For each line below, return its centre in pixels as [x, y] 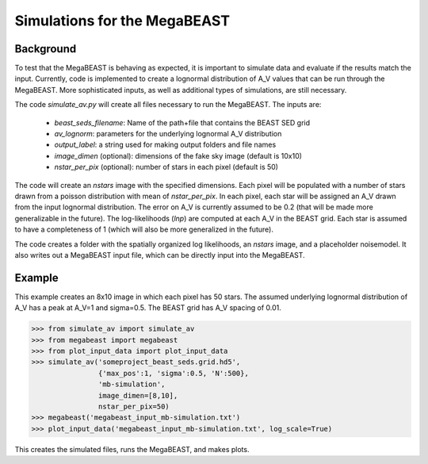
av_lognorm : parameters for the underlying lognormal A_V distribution [168, 134]
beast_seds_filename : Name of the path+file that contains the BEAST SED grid [182, 122]
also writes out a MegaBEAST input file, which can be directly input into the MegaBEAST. [160, 255]
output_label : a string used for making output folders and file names [165, 145]
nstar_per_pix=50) [134, 406]
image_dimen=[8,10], [138, 395]
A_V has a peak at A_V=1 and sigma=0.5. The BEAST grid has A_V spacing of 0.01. [148, 308]
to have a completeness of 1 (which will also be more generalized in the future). [144, 229]
